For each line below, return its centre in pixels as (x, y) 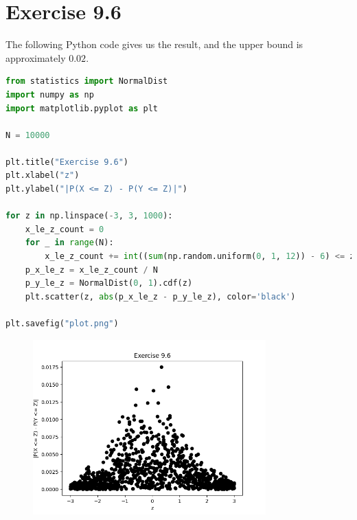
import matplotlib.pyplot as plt (82, 108)
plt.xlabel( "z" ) (43, 176)
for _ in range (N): (69, 243)
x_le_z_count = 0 (65, 229)
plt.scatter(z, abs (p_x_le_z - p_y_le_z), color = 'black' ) (160, 296)
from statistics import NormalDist (87, 81)
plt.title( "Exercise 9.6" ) (67, 162)
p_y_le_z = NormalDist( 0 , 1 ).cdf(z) (109, 283)
